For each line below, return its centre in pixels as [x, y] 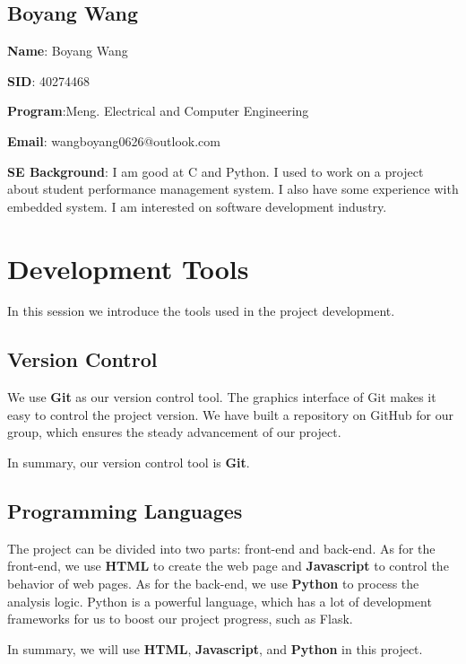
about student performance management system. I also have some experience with [233, 189]
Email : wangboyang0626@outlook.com [114, 140]
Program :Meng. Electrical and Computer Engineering [158, 111]
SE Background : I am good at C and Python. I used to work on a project [216, 171]
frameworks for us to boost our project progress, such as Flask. [180, 619]
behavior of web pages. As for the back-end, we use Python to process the [213, 584]
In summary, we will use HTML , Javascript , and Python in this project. [215, 648]
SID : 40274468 [48, 80]
